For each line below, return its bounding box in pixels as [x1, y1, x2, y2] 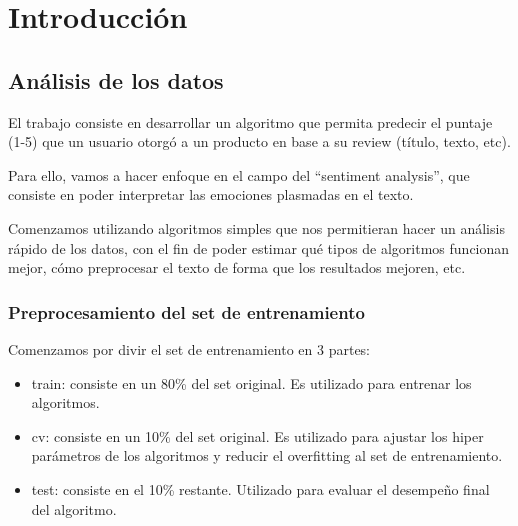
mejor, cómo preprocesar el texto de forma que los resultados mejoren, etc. [8, 257, 466, 278]
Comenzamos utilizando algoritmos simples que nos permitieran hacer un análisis [8, 217, 505, 238]
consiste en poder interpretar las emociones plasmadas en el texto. [8, 184, 414, 205]
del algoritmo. [31, 498, 117, 519]
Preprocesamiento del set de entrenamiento [8, 299, 365, 324]
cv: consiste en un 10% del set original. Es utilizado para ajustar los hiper [31, 425, 484, 446]
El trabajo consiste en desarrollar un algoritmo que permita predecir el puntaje [8, 111, 493, 132]
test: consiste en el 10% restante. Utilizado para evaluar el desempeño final [31, 478, 490, 499]
